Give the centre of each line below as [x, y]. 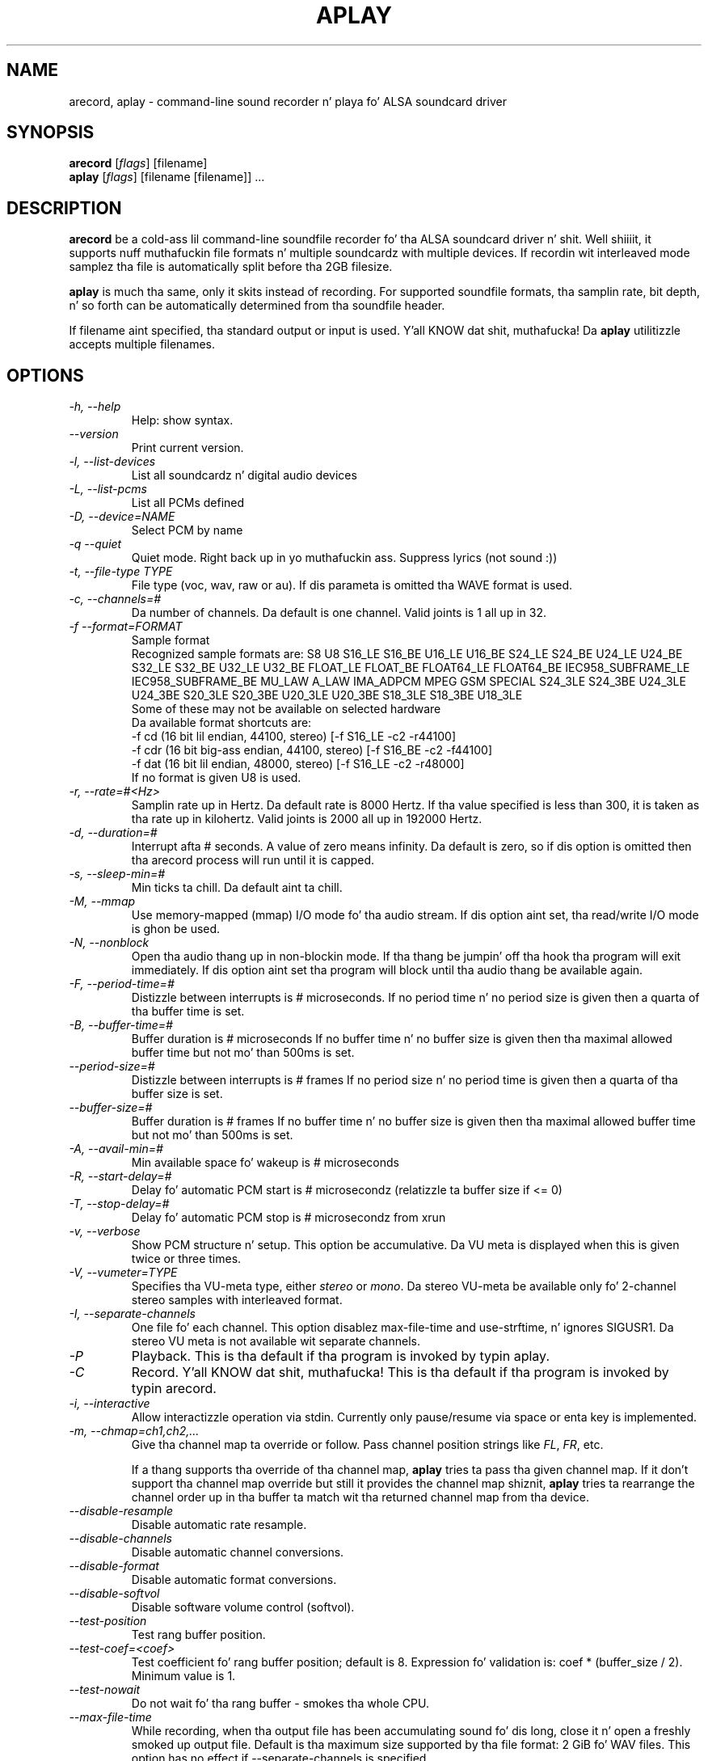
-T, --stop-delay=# [119, 1204]
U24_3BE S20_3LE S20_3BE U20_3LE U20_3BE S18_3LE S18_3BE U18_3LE [327, 695]
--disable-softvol [114, 1594]
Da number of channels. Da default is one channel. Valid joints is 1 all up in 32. [339, 613]
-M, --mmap [102, 902]
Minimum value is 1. [183, 1676]
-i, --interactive [110, 1404]
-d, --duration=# [113, 833]
